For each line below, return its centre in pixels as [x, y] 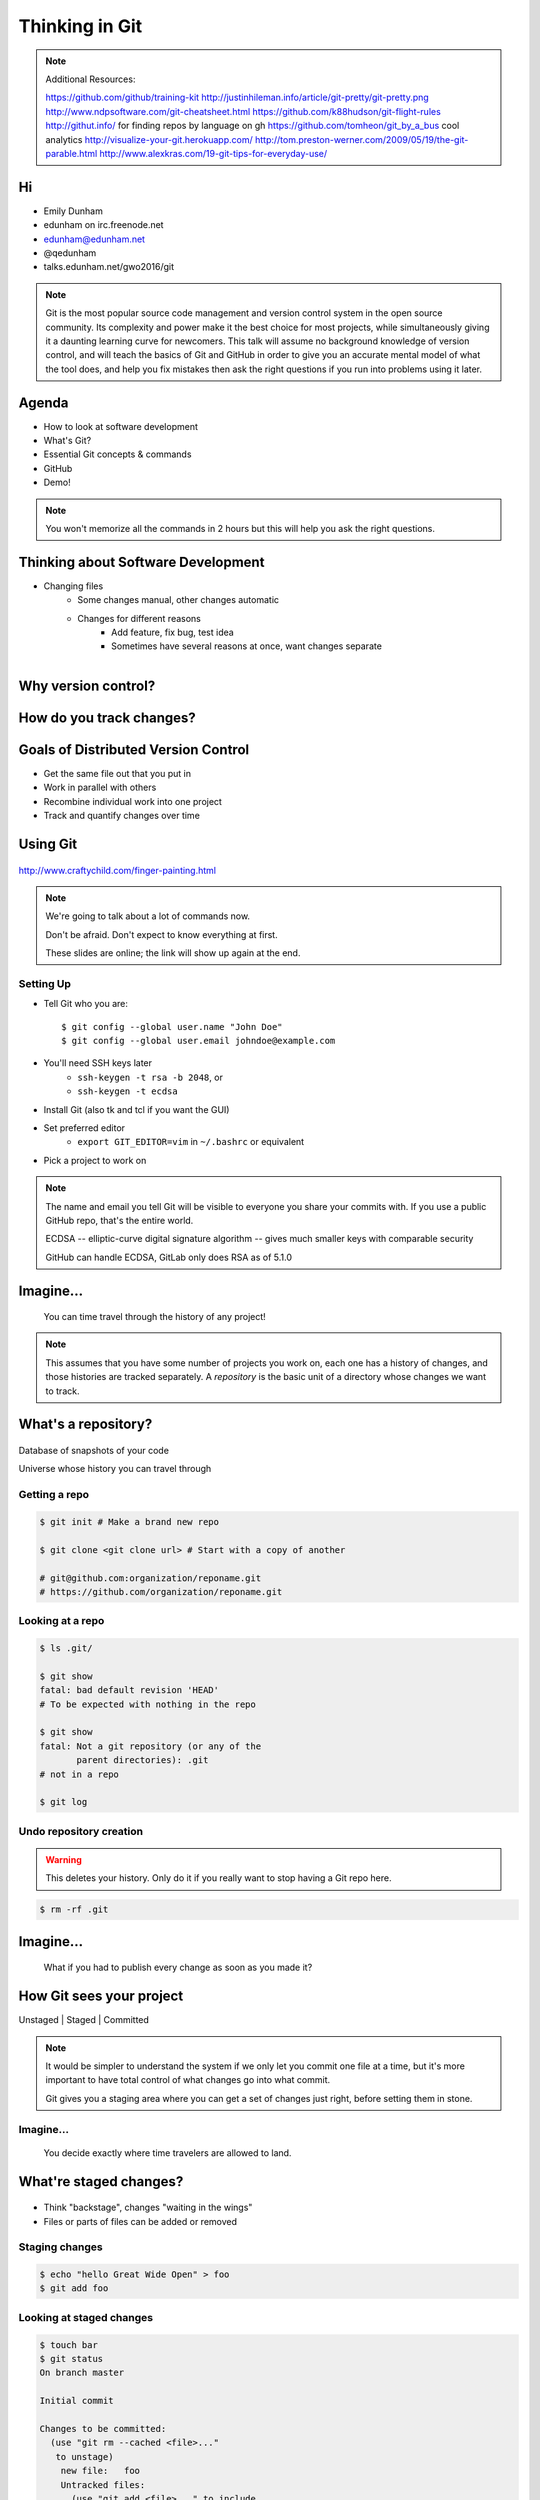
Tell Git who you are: [86, 1004]
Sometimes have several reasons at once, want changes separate [246, 646]
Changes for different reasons [139, 618]
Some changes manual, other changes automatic [178, 600]
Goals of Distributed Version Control [134, 749]
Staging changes [61, 2247]
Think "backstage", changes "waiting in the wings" [148, 2207]
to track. [62, 1391]
